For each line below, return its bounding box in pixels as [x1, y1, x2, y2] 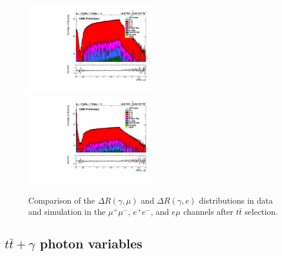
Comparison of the [28, 194, 95, 206]
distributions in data [199, 194, 273, 206]
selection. [244, 205, 278, 218]
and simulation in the [28, 205, 106, 218]
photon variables [39, 234, 142, 252]
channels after [183, 205, 234, 218]
